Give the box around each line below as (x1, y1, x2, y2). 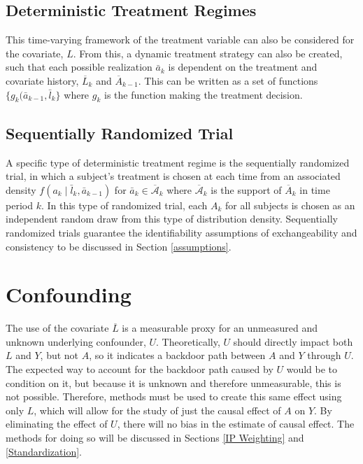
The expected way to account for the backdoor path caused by (6, 362, 273, 377)
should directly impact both (233, 334, 353, 349)
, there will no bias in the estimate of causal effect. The (117, 416, 355, 431)
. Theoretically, (156, 334, 220, 349)
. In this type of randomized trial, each (41, 197, 208, 212)
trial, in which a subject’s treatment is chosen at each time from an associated (6, 169, 341, 183)
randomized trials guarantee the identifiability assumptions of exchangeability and (6, 225, 357, 239)
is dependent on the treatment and (168, 59, 318, 74)
